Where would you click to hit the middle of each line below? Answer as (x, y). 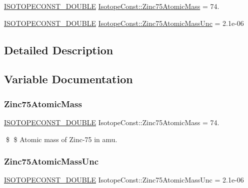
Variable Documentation (68, 79)
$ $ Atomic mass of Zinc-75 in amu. (61, 139)
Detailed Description (59, 50)
